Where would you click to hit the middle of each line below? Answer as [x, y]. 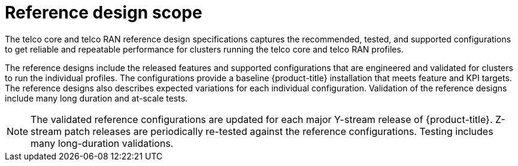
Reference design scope [104, 13]
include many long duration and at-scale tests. [96, 98]
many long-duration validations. [102, 143]
